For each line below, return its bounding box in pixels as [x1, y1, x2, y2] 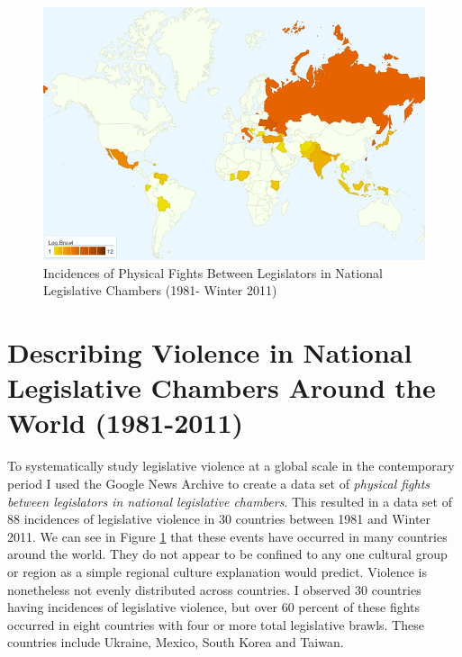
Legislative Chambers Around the [7, 369, 436, 406]
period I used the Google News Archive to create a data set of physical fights [7, 474, 430, 493]
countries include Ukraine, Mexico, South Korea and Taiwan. [7, 633, 344, 652]
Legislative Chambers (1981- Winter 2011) [43, 281, 277, 300]
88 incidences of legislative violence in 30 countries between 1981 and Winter [7, 509, 431, 528]
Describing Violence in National [7, 334, 412, 371]
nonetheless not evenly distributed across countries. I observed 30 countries [7, 580, 421, 598]
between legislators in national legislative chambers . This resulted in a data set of [7, 491, 452, 510]
